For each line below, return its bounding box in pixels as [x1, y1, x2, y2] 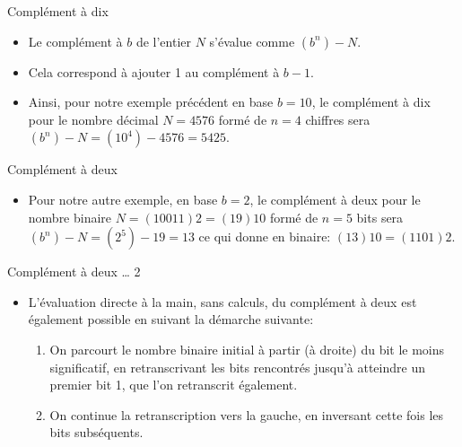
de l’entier [135, 31, 192, 50]
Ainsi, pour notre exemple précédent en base [28, 92, 274, 111]
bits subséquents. [49, 423, 144, 442]
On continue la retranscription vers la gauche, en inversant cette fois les [49, 405, 444, 424]
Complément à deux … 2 [7, 262, 141, 281]
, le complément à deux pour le [249, 189, 421, 208]
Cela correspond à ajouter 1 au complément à [28, 62, 280, 81]
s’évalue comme [209, 31, 295, 50]
